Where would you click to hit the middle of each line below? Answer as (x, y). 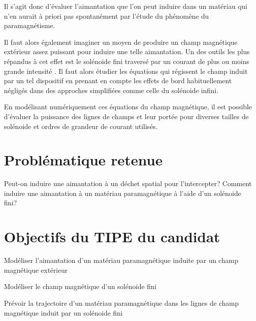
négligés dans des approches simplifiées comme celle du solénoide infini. (111, 90)
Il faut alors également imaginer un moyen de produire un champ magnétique (121, 42)
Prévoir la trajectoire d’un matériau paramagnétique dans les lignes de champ (121, 303)
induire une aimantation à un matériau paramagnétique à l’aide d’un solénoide (123, 193)
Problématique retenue (83, 160)
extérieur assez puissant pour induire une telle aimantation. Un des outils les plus (127, 51)
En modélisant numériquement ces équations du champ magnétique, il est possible (128, 107)
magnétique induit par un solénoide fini (63, 312)
